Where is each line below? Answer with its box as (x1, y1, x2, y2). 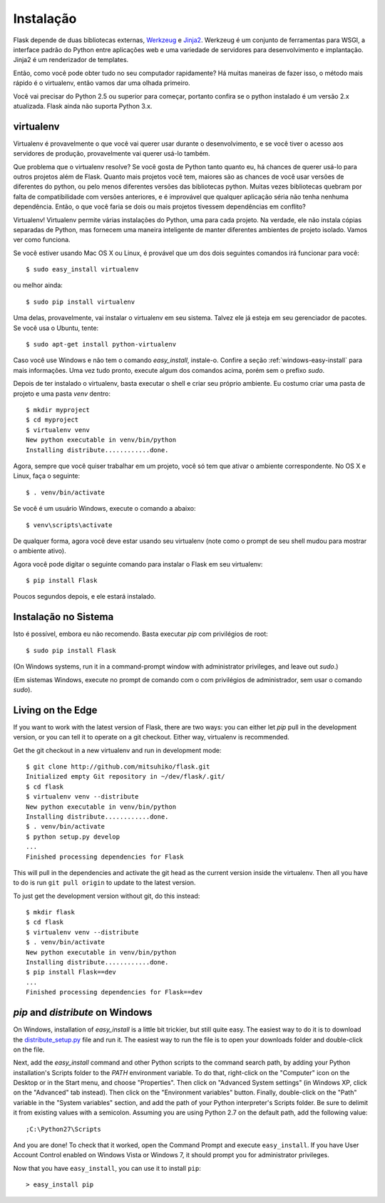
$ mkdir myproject (26, 406, 91, 414)
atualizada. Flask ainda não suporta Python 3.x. (13, 101, 153, 110)
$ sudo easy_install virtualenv (26, 265, 139, 274)
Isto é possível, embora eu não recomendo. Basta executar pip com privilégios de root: (13, 629, 269, 639)
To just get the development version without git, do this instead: (13, 892, 200, 900)
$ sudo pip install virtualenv (26, 297, 135, 306)
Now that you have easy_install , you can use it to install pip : (13, 1164, 201, 1172)
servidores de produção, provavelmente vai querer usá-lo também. (13, 149, 210, 158)
